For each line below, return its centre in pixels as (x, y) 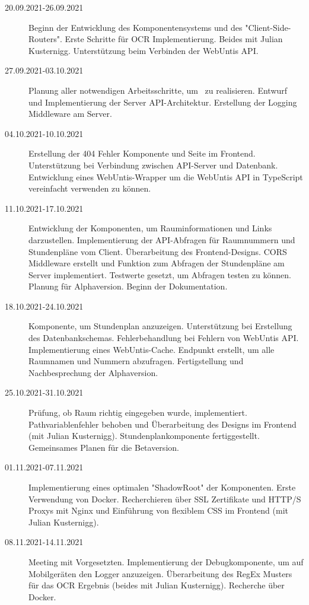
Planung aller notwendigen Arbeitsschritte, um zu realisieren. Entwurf (158, 90)
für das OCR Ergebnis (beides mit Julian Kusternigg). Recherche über (157, 585)
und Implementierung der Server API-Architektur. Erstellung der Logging (163, 102)
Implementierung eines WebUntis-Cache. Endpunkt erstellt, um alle (152, 349)
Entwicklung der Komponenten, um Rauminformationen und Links (150, 228)
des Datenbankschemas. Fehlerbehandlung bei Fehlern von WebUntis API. (164, 338)
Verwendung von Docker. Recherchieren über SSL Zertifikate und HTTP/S (165, 499)
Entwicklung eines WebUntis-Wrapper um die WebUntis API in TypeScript (166, 176)
